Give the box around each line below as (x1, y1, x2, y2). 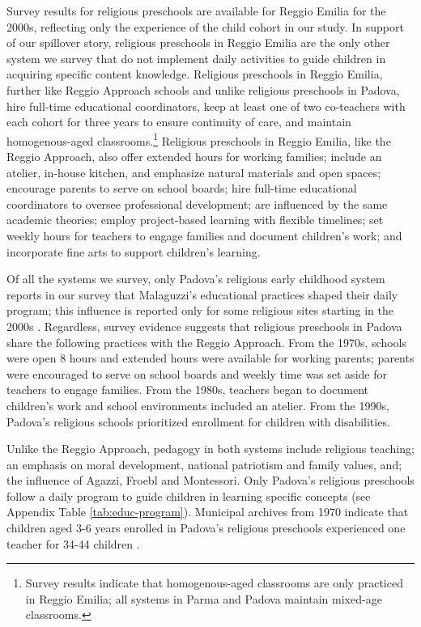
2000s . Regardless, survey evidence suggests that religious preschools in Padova (6, 317, 402, 334)
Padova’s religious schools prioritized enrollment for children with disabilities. (6, 413, 390, 430)
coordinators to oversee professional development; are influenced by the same (6, 195, 388, 212)
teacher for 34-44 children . (6, 535, 140, 552)
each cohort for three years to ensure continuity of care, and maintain (6, 113, 351, 130)
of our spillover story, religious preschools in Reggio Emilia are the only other (6, 34, 390, 51)
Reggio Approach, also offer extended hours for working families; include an (6, 148, 382, 164)
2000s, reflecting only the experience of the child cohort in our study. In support (6, 18, 404, 35)
